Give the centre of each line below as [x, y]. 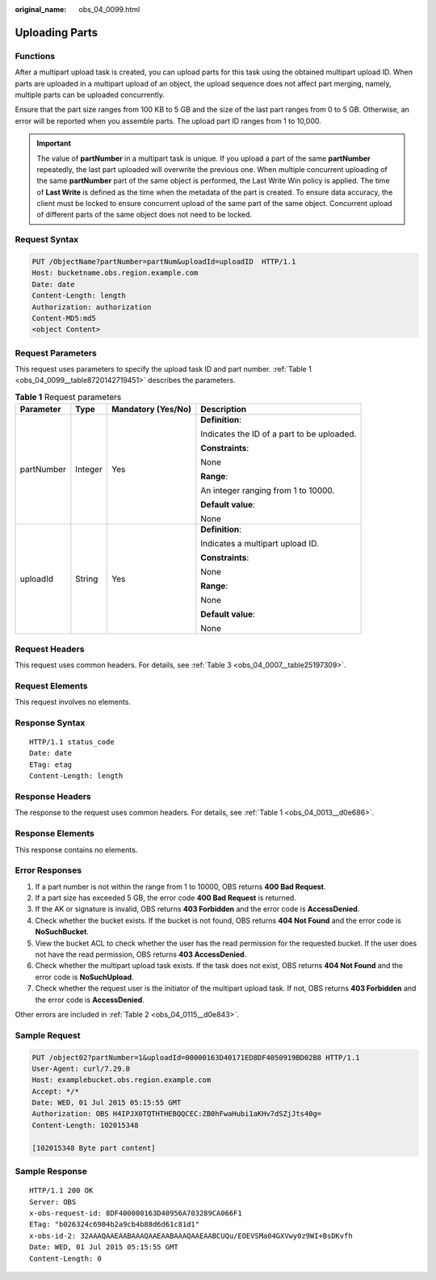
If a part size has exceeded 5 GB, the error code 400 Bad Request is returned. [166, 898]
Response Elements [55, 834]
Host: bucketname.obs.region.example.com [115, 273]
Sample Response [51, 1171]
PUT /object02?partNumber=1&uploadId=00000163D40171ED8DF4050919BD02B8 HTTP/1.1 [196, 1057]
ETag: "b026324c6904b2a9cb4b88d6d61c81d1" [115, 1225]
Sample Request [48, 1035]
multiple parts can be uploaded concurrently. [90, 95]
